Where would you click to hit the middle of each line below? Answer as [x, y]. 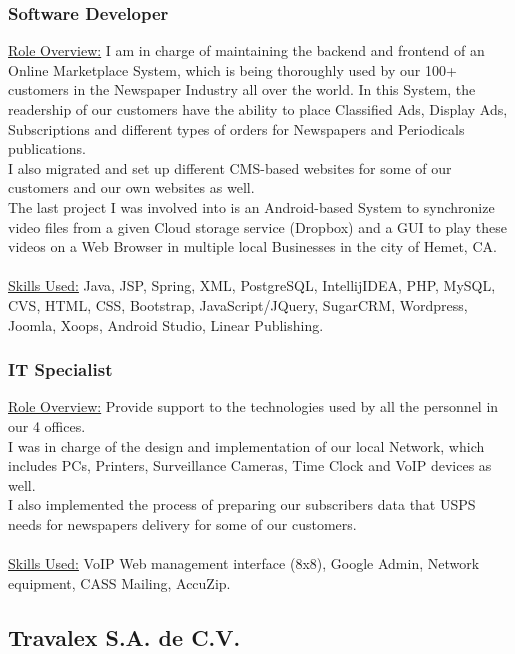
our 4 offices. [47, 425]
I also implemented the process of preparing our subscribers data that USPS [242, 504]
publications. [47, 148]
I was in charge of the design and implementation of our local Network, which [246, 445]
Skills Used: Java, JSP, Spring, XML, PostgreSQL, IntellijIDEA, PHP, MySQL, [252, 285]
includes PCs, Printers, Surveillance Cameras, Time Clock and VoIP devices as [250, 465]
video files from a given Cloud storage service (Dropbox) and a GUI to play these [257, 226]
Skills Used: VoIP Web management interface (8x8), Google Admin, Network [244, 563]
